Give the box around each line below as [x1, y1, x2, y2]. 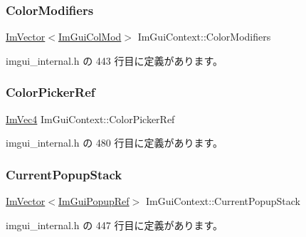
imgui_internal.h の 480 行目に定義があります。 [6, 135, 223, 150]
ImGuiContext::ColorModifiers [137, 29, 271, 44]
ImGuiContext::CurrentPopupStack [145, 194, 300, 209]
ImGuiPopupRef [58, 194, 130, 209]
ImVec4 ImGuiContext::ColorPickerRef [6, 111, 175, 126]
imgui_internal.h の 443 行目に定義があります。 [6, 53, 223, 68]
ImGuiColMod [58, 29, 122, 44]
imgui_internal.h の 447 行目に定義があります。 [6, 217, 223, 232]
